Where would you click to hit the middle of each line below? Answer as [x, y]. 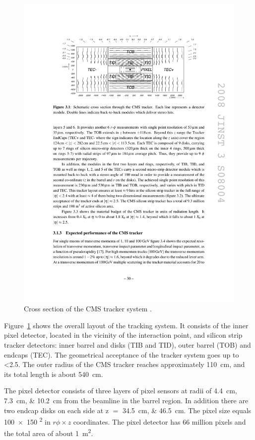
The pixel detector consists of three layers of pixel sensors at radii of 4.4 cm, [121, 391]
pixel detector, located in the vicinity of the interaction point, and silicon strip [123, 335]
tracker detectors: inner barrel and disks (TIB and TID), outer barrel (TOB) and [127, 345]
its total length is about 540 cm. [54, 374]
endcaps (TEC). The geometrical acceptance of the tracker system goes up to [122, 354]
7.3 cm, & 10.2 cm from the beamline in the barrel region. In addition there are [126, 401]
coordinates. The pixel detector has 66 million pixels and [159, 421]
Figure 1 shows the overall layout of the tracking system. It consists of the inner [126, 325]
